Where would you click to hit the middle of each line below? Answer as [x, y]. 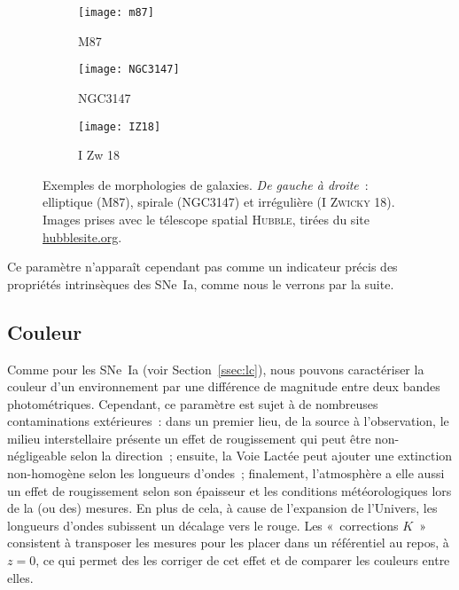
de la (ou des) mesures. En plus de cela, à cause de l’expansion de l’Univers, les [222, 508]
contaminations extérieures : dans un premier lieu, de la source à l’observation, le [228, 421]
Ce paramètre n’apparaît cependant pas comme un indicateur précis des [202, 267]
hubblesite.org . [82, 236]
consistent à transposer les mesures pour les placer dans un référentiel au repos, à [228, 543]
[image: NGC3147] [129, 70]
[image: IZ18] [120, 126]
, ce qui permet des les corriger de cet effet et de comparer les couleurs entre [243, 560]
